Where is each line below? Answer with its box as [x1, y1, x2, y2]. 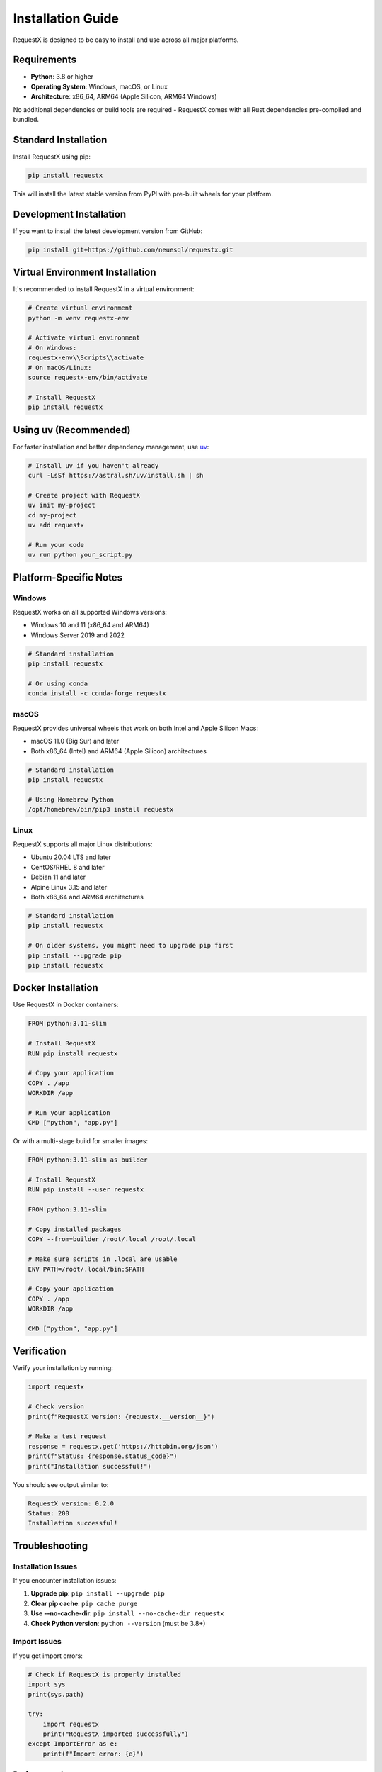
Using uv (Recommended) [13, 424, 131, 436]
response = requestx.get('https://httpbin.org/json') [28, 1442, 219, 1450]
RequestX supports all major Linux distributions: [13, 840, 153, 848]
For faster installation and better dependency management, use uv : [13, 442, 209, 451]
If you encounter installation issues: [13, 1576, 117, 1585]
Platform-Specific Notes [13, 571, 123, 583]
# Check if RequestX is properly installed [28, 1670, 182, 1678]
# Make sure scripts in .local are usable [28, 1255, 178, 1263]
